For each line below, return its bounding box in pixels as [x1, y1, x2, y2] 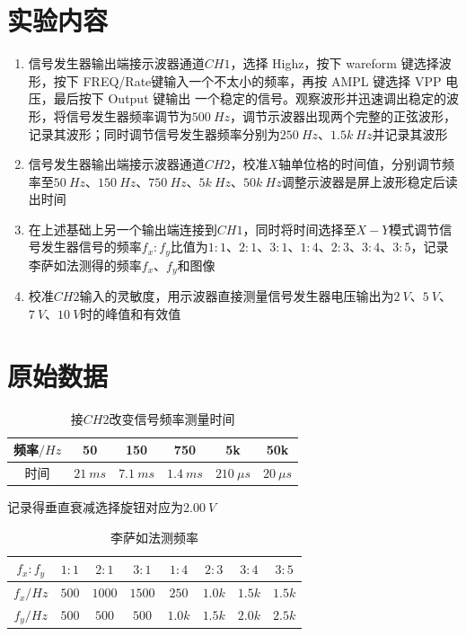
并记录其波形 [372, 124, 448, 143]
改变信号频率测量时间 [109, 409, 235, 428]
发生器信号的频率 [40, 237, 142, 256]
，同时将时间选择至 [242, 219, 356, 238]
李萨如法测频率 [110, 527, 199, 546]
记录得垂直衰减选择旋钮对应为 [7, 498, 183, 517]
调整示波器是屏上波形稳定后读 [281, 172, 458, 190]
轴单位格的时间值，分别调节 [278, 155, 443, 173]
